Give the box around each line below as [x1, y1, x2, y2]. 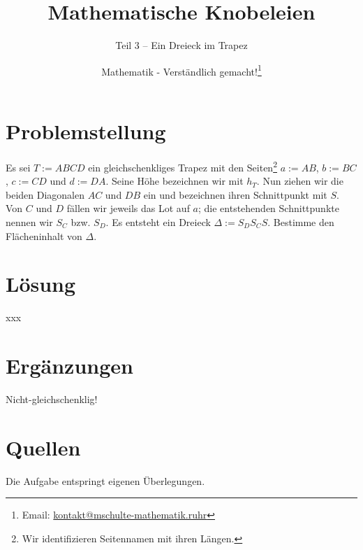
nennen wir [6, 214, 53, 229]
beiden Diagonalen [6, 187, 84, 202]
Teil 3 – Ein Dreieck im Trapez [115, 38, 248, 52]
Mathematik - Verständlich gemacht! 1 [101, 62, 262, 78]
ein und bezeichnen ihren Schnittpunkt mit [143, 187, 327, 202]
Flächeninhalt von [6, 228, 82, 243]
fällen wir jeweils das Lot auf [66, 201, 190, 216]
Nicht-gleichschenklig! [6, 391, 98, 406]
